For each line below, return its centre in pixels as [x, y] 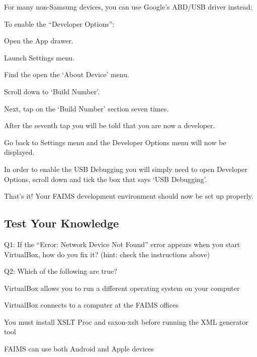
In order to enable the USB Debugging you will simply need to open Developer [126, 169]
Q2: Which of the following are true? [61, 271]
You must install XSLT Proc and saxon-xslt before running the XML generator [126, 321]
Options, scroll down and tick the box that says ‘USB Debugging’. [106, 179]
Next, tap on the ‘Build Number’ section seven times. [87, 108]
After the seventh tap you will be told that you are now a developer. [110, 125]
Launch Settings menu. [39, 57]
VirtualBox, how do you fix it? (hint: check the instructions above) [107, 254]
